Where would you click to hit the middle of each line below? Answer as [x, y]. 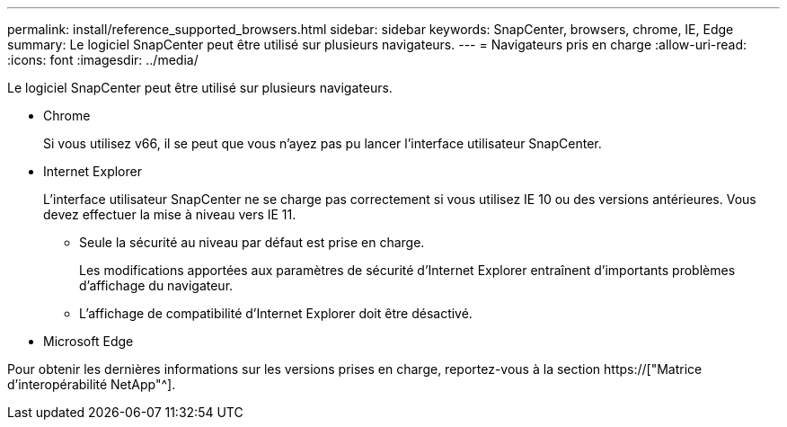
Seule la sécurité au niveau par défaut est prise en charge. [252, 242]
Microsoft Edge [88, 341]
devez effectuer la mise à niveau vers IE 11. [170, 214]
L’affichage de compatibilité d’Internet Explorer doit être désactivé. [276, 313]
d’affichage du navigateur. [156, 285]
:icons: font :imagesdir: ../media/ [103, 60]
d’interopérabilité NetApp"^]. [92, 384]
